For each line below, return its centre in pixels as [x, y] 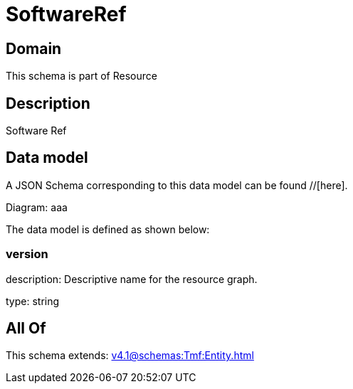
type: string [33, 301]
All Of [26, 329]
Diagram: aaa [37, 207]
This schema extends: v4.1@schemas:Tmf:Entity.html [130, 356]
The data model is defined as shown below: [108, 229]
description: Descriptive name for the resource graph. [132, 279]
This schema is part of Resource [81, 76]
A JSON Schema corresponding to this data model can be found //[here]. [177, 185]
